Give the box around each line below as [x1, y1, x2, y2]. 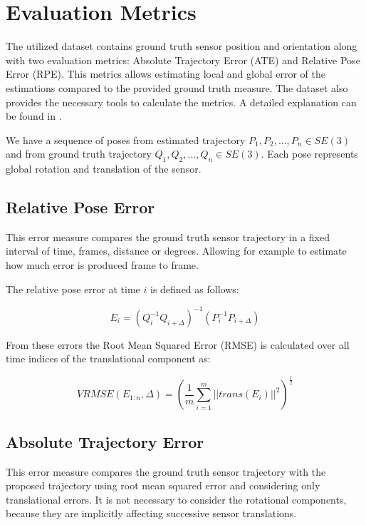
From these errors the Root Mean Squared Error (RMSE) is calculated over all [6, 337, 350, 352]
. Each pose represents [261, 146, 358, 161]
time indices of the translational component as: [6, 351, 211, 366]
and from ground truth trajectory [6, 146, 152, 161]
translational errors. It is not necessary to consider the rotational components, [6, 491, 347, 506]
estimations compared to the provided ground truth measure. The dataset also [6, 80, 348, 95]
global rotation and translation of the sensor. [6, 161, 202, 176]
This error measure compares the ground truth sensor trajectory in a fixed [6, 229, 330, 244]
